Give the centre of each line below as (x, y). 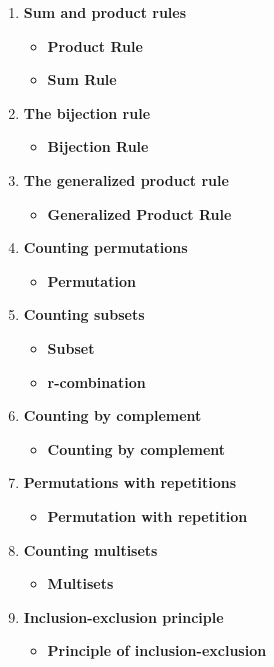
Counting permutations (105, 247)
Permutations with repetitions (130, 482)
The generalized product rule (126, 179)
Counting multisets (90, 549)
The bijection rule (87, 112)
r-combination (96, 381)
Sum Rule (82, 79)
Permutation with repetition (147, 515)
